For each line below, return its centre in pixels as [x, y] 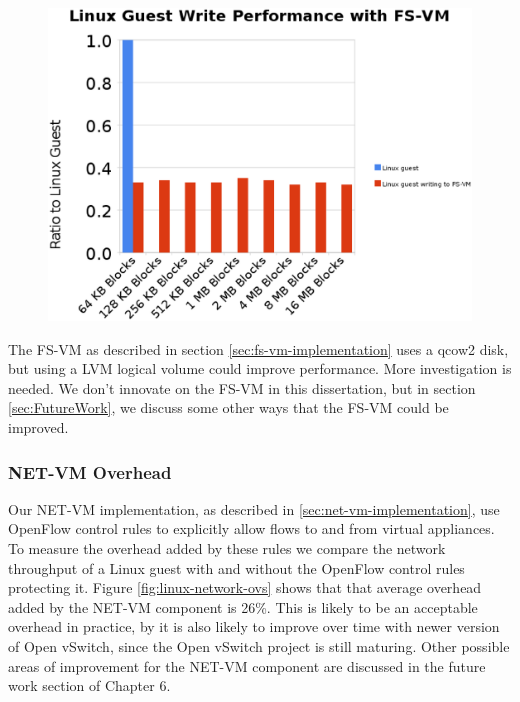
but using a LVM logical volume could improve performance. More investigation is [260, 368]
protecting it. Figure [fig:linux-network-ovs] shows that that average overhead [245, 587]
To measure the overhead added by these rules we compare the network [227, 548]
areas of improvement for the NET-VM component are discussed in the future [247, 665]
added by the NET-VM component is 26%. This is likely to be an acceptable [243, 606]
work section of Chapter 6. [89, 685]
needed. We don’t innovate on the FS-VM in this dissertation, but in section [242, 387]
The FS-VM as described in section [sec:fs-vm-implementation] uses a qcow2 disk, [258, 348]
